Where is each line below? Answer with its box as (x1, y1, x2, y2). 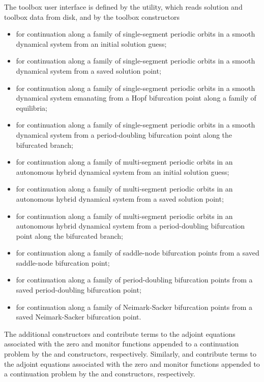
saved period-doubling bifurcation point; (16, 284, 141, 295)
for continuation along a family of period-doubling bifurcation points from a (16, 274, 253, 285)
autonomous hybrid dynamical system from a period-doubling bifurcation (16, 220, 245, 231)
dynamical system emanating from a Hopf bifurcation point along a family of (16, 92, 256, 103)
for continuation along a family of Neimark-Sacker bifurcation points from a (16, 301, 253, 312)
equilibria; (16, 102, 47, 113)
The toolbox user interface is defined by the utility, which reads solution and (4, 2, 243, 12)
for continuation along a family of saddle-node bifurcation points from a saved (16, 247, 259, 258)
